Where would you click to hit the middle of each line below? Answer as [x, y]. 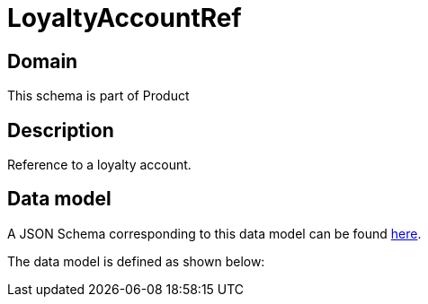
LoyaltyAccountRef [125, 18]
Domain [43, 61]
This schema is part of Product [98, 96]
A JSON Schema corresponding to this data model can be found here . [214, 233]
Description [61, 130]
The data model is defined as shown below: [136, 261]
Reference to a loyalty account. [99, 165]
